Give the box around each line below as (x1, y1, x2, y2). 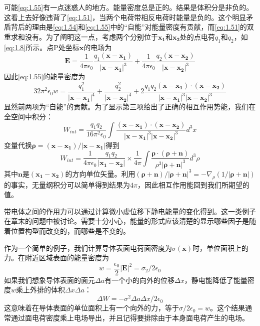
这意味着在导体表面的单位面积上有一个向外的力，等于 (4, 302, 179, 313)
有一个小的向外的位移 (104, 274, 175, 285)
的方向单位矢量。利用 (65, 168, 135, 179)
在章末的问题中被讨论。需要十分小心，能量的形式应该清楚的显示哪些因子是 (4, 216, 249, 226)
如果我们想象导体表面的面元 (4, 274, 95, 285)
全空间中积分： (4, 111, 53, 121)
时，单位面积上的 (192, 242, 248, 253)
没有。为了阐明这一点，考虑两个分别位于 (24, 31, 158, 42)
